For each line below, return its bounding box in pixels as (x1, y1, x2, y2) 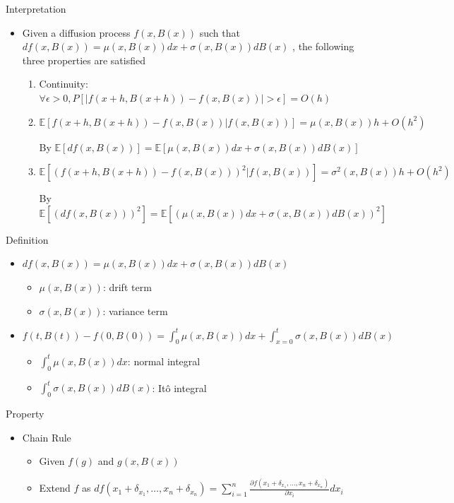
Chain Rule (22, 430, 71, 444)
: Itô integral (152, 380, 207, 395)
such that (199, 25, 240, 40)
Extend (39, 480, 71, 495)
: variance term (102, 303, 168, 318)
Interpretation (6, 1, 66, 16)
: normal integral (127, 353, 201, 368)
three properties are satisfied (22, 52, 146, 67)
